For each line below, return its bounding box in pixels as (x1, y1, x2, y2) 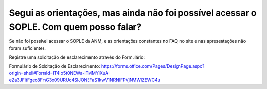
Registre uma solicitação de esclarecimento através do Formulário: (9, 54, 145, 60)
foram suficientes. (9, 45, 46, 51)
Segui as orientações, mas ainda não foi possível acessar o (9, 7, 257, 18)
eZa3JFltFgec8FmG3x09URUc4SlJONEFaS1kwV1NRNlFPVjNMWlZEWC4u (9, 77, 160, 83)
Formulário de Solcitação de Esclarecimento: (9, 63, 101, 69)
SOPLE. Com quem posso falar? (9, 21, 142, 32)
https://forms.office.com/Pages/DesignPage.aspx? (101, 63, 205, 69)
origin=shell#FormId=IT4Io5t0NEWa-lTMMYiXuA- (9, 70, 111, 76)
